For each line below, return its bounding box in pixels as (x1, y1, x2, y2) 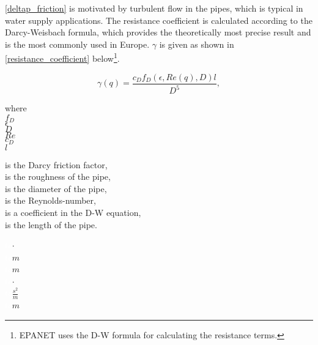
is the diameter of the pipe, (5, 182, 107, 195)
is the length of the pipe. (5, 218, 97, 231)
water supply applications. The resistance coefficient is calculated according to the (5, 13, 312, 26)
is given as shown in (159, 37, 234, 50)
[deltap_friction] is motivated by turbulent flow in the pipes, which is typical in (5, 2, 303, 14)
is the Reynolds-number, (5, 194, 96, 207)
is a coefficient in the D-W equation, (5, 206, 141, 218)
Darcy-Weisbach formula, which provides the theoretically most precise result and (5, 26, 311, 39)
